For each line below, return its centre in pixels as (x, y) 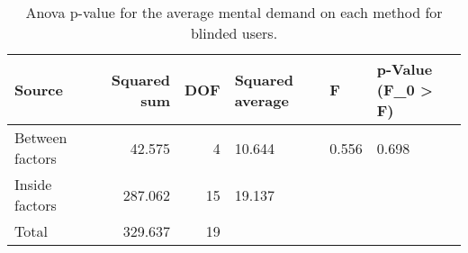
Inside (33, 184)
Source (39, 90)
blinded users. (234, 33)
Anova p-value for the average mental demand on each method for (234, 12)
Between (41, 137)
